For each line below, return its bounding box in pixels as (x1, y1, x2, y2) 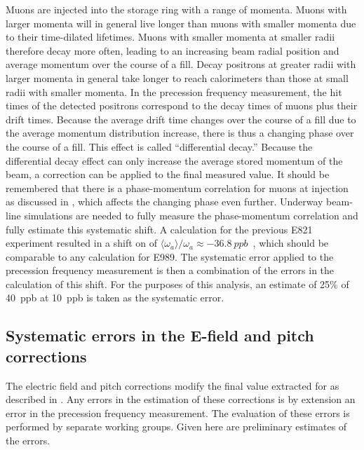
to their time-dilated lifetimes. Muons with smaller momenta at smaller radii (6, 29, 335, 44)
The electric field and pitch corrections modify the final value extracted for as (6, 378, 339, 393)
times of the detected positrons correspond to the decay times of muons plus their (6, 98, 358, 113)
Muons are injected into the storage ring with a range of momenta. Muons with (6, 2, 347, 16)
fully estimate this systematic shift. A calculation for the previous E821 (6, 221, 313, 236)
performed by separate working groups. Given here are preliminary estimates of (6, 419, 347, 434)
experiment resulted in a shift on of (6, 236, 158, 250)
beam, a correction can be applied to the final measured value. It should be (6, 167, 330, 182)
